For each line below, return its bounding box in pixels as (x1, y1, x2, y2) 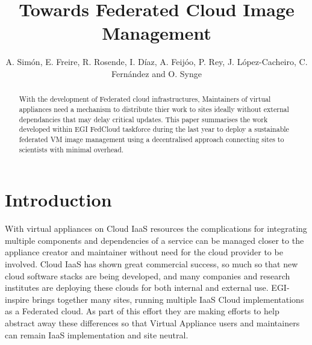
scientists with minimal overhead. (19, 144, 124, 154)
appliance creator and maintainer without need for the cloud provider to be (5, 246, 283, 258)
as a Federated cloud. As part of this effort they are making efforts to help (5, 305, 279, 317)
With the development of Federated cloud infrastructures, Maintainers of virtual (19, 94, 271, 104)
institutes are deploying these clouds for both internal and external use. (5, 281, 269, 294)
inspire (5, 293, 30, 305)
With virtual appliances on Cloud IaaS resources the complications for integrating (5, 222, 307, 235)
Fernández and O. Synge (111, 67, 202, 79)
